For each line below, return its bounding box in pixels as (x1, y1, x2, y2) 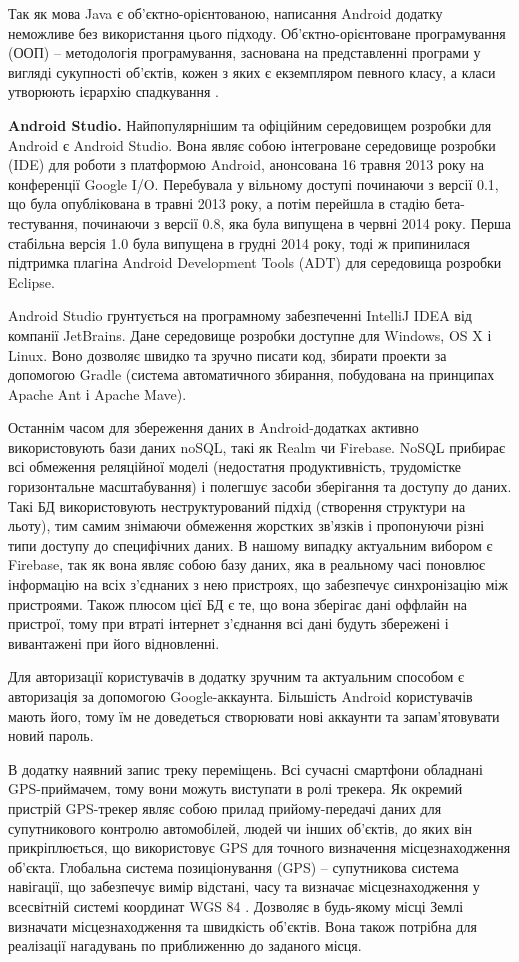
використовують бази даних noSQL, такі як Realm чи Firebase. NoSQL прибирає (8, 436, 506, 457)
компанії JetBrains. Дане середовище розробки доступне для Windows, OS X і (8, 324, 492, 345)
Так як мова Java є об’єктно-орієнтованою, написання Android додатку (8, 3, 443, 23)
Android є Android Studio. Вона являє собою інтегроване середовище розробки (8, 134, 496, 155)
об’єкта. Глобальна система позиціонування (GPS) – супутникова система (8, 856, 459, 877)
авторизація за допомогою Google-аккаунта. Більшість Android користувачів (8, 686, 473, 706)
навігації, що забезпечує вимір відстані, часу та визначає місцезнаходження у (8, 876, 480, 897)
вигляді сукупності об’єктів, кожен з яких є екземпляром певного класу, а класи (8, 61, 496, 82)
